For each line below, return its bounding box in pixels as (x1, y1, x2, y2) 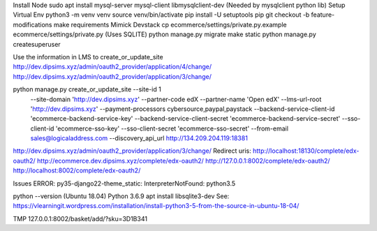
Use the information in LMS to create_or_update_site (13, 52, 163, 61)
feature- (311, 10, 335, 19)
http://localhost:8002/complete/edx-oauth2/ (13, 166, 141, 174)
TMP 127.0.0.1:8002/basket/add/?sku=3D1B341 (13, 214, 148, 223)
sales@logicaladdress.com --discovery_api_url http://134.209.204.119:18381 (30, 134, 248, 142)
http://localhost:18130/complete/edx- (252, 147, 360, 155)
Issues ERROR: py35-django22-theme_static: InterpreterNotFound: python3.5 (13, 179, 236, 188)
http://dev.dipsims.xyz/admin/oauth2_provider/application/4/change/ (13, 63, 212, 71)
